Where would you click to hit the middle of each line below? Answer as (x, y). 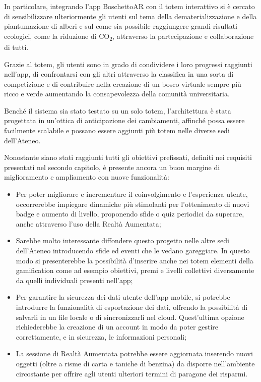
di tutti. (16, 47)
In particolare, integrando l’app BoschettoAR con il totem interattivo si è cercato (129, 6)
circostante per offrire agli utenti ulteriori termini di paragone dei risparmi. (132, 373)
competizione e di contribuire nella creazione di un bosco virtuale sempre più (123, 84)
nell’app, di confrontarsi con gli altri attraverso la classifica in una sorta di (119, 74)
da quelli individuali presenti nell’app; (74, 280)
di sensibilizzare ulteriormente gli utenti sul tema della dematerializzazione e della (130, 16)
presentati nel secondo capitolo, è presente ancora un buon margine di (112, 167)
